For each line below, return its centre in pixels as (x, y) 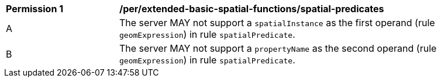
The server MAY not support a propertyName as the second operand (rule (278, 48)
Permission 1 (35, 9)
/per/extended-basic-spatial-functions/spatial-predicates (252, 9)
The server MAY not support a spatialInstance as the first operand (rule (277, 23)
